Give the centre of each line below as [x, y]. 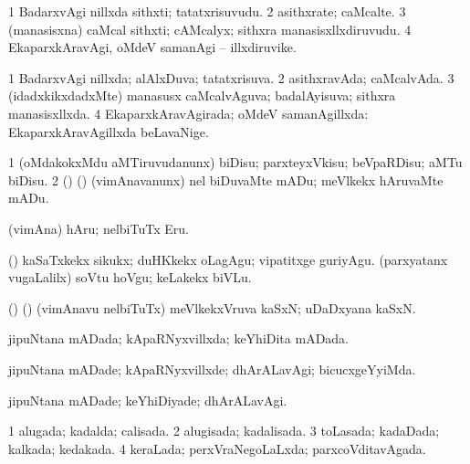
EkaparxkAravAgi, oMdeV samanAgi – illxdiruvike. [152, 47]
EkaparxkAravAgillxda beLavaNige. [109, 131]
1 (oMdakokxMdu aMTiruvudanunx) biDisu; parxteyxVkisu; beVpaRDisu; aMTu [235, 162]
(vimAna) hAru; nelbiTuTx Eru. [99, 228]
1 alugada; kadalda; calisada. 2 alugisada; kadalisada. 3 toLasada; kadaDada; [224, 431]
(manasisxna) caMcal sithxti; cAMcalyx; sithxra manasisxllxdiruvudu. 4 [210, 29]
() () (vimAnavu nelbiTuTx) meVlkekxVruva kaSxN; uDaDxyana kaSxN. [212, 307]
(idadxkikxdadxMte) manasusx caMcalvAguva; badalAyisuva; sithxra [202, 95]
